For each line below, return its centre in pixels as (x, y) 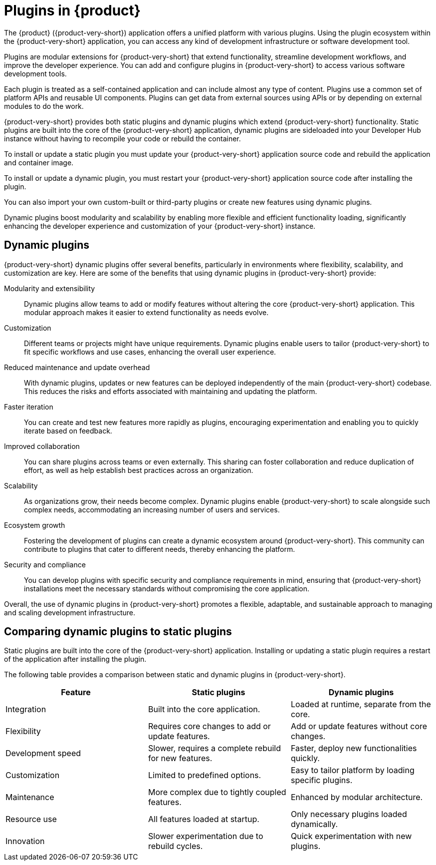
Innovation (25, 841)
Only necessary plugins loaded (349, 814)
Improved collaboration (42, 446)
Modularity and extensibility (50, 288)
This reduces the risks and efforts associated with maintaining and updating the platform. (171, 391)
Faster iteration (29, 407)
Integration (26, 709)
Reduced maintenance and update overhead (77, 367)
